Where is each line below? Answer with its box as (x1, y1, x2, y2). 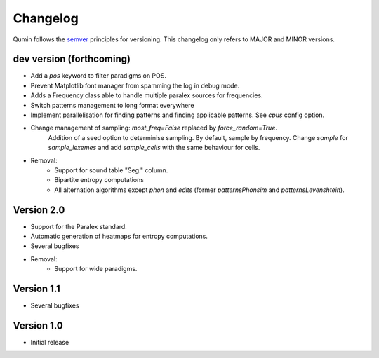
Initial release (30, 338, 69, 347)
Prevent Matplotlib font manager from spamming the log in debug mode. (30, 81, 240, 90)
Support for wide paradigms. (54, 265, 138, 273)
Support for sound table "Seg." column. (54, 165, 168, 174)
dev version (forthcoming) (13, 53, 131, 65)
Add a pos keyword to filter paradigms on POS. (30, 71, 166, 80)
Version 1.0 (13, 319, 63, 331)
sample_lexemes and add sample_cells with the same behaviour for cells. (48, 144, 260, 152)
